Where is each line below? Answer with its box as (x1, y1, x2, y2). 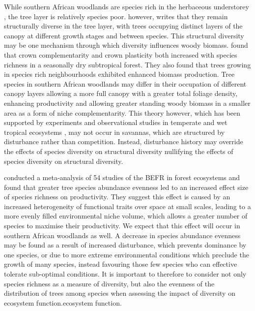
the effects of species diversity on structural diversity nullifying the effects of (4, 146, 233, 156)
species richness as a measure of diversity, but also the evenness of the (4, 278, 215, 288)
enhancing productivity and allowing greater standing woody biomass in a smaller (4, 97, 251, 108)
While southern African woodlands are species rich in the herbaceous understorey (4, 1, 249, 11)
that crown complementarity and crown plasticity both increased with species (4, 49, 237, 60)
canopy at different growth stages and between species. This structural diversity (4, 30, 244, 40)
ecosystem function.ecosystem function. (4, 297, 122, 308)
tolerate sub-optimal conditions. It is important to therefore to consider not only (4, 269, 247, 279)
